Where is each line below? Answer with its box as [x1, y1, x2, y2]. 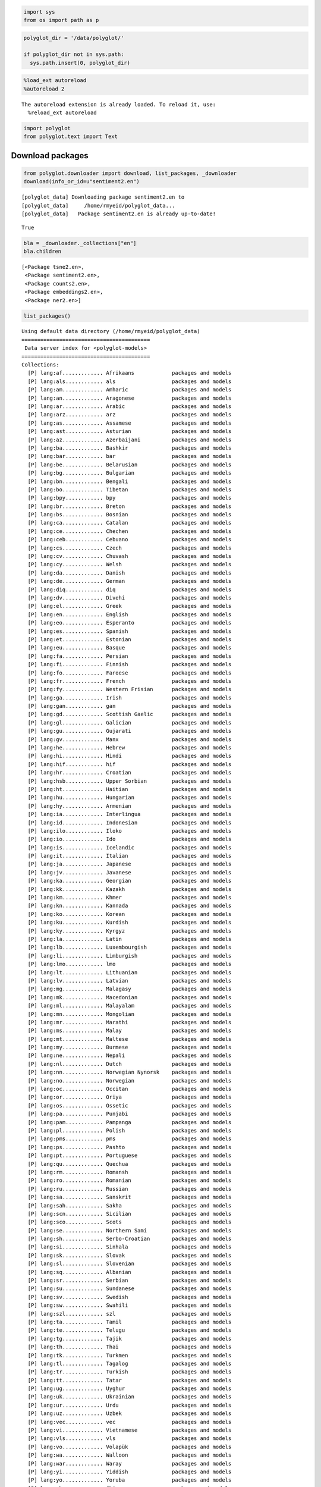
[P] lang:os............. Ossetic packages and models [27, 1102, 232, 1109]
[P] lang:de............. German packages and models [27, 578, 232, 585]
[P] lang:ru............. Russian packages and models [27, 1185, 232, 1192]
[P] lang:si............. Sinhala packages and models [27, 1244, 232, 1250]
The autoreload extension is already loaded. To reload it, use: [21, 101, 216, 108]
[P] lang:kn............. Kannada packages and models [27, 902, 232, 909]
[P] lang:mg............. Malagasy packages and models [27, 986, 232, 993]
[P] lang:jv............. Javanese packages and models [27, 869, 232, 876]
